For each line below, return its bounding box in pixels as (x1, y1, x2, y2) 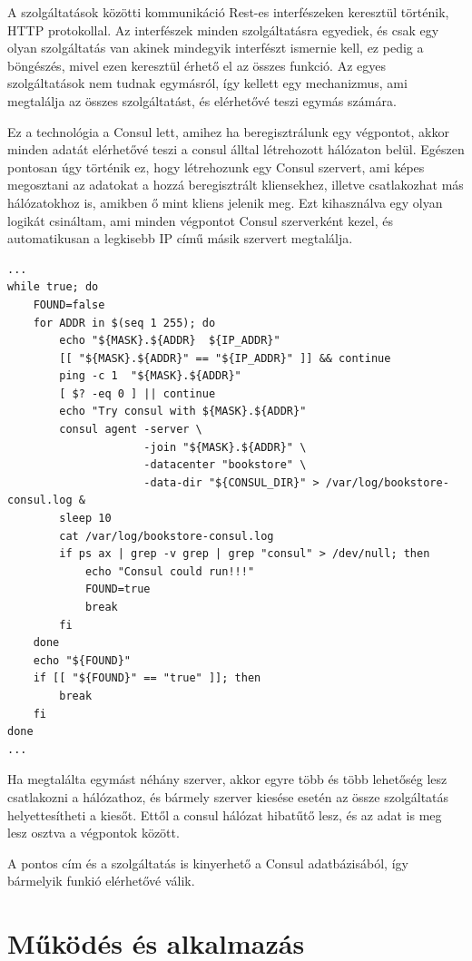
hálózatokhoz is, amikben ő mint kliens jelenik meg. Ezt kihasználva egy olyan (7, 192, 443, 211)
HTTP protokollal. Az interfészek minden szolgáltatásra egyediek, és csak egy (7, 20, 439, 39)
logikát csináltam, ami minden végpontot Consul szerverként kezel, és (7, 211, 394, 230)
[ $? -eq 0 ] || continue (59, 387, 216, 400)
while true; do (7, 280, 99, 294)
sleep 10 (59, 512, 112, 525)
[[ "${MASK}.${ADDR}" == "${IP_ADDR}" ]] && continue (59, 351, 391, 365)
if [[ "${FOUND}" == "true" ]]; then (33, 672, 261, 685)
